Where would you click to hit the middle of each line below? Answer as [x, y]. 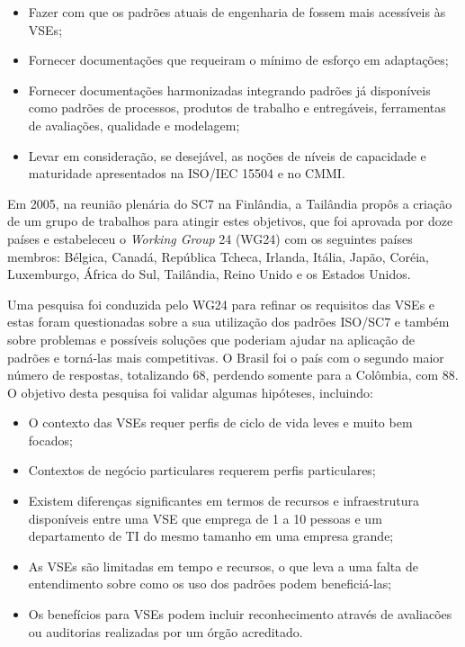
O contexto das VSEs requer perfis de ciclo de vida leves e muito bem [220, 422]
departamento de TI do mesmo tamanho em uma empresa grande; [211, 536]
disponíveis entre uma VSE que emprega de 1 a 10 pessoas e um [205, 518]
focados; [50, 440]
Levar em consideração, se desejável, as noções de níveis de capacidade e [227, 155]
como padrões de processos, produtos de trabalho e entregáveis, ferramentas [237, 108]
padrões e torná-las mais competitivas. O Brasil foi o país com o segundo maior [226, 357]
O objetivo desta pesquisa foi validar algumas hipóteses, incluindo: [190, 392]
